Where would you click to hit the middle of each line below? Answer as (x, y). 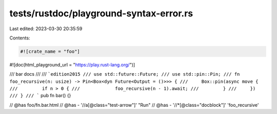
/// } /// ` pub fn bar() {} (40, 96)
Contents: (20, 38)
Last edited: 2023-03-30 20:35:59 (46, 29)
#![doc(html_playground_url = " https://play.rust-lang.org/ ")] (72, 64)
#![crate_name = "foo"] (50, 51)
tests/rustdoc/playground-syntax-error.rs (101, 13)
